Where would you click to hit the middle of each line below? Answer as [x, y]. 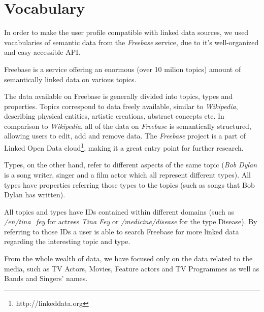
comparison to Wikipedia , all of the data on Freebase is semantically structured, [128, 126]
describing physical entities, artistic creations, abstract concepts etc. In [114, 116]
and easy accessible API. [42, 52]
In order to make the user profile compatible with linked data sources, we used [126, 32]
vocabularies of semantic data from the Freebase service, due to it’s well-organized [131, 42]
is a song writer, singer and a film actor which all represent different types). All [127, 174]
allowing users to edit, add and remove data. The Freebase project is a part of [125, 136]
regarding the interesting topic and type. [67, 241]
